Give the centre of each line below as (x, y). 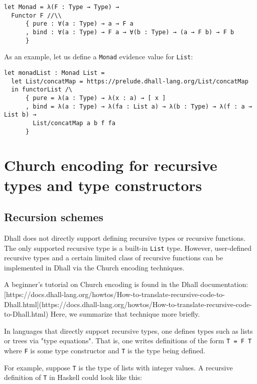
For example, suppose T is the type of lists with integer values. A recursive (118, 367)
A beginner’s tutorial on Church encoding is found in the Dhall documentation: (126, 284)
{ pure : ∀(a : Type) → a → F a (79, 24)
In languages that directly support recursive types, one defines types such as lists (128, 330)
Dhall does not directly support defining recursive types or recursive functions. (125, 237)
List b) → (20, 115)
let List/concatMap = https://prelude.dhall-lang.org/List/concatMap (130, 81)
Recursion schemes (54, 217)
